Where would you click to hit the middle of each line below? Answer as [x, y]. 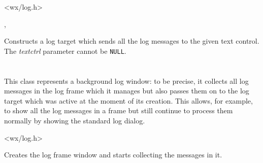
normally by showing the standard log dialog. [75, 120]
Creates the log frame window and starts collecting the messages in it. [113, 155]
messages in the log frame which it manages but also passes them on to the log [127, 91]
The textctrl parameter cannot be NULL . [65, 51]
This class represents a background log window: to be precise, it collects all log [126, 80]
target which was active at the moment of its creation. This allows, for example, [128, 100]
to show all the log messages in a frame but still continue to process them [119, 110]
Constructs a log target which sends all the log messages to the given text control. [132, 41]
